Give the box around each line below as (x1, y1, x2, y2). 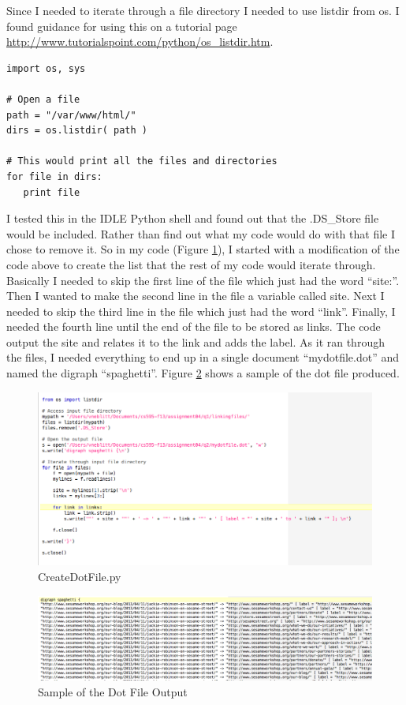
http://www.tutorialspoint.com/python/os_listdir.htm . (6, 33, 274, 50)
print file (23, 186, 80, 198)
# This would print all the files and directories (6, 156, 277, 167)
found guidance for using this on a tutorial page (6, 17, 237, 34)
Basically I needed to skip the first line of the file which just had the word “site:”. (6, 272, 400, 288)
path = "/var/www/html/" (6, 109, 136, 121)
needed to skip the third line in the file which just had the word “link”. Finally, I (6, 302, 396, 319)
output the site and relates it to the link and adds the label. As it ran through (6, 333, 385, 350)
